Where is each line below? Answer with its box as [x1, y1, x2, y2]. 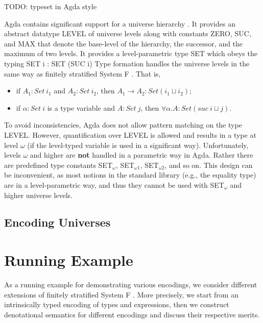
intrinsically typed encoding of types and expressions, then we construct [4, 299, 229, 310]
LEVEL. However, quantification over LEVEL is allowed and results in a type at [4, 129, 256, 140]
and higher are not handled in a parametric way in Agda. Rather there [30, 150, 253, 160]
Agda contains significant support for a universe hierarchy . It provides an [4, 18, 235, 29]
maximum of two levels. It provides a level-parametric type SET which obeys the [4, 48, 257, 59]
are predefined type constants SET [4, 159, 112, 170]
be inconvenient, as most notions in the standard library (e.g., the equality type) [4, 169, 256, 180]
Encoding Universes [4, 214, 111, 230]
